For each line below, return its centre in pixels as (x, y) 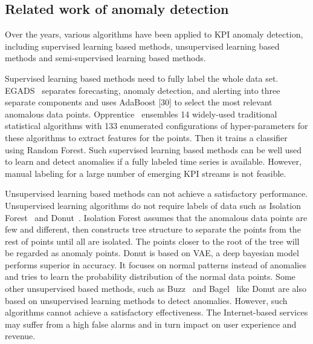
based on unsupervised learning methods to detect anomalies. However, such (146, 300)
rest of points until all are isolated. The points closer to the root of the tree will (152, 241)
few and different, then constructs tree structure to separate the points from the (153, 229)
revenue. (20, 336)
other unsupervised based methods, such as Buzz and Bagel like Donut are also (156, 289)
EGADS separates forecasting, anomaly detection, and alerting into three (143, 90)
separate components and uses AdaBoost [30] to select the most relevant (139, 102)
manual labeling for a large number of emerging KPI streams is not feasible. (146, 173)
